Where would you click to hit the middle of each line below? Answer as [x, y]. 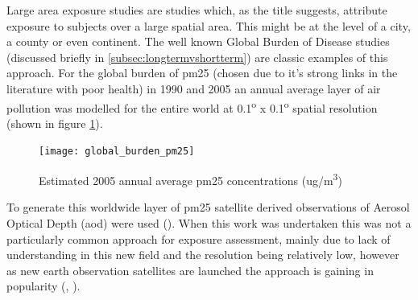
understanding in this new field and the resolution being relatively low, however [203, 255]
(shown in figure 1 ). [55, 123]
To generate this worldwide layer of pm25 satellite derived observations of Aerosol [208, 207]
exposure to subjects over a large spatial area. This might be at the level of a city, [209, 25]
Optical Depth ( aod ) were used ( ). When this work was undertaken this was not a [209, 222]
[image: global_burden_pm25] [117, 152]
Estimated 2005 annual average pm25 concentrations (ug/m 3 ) [190, 179]
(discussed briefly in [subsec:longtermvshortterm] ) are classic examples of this [197, 57]
